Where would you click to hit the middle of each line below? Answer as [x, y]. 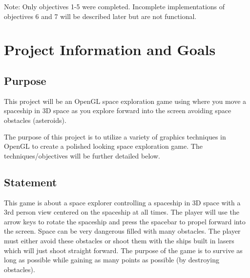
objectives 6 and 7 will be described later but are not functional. [100, 16]
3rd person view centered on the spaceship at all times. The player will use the [122, 212]
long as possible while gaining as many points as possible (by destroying [112, 260]
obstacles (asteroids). [35, 120]
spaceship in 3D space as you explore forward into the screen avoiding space [118, 110]
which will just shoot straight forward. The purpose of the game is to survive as [123, 250]
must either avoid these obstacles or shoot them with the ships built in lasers [119, 240]
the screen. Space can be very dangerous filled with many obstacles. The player [122, 231]
